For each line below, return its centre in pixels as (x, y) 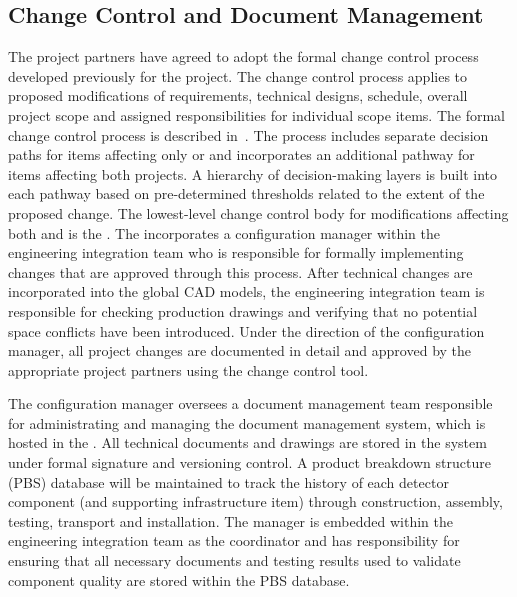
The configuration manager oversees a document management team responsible (250, 403)
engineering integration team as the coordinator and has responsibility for (234, 540)
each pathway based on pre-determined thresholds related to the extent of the (246, 193)
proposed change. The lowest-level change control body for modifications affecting (258, 212)
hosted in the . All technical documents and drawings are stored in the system (247, 442)
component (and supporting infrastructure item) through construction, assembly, (255, 501)
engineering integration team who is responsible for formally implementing (236, 252)
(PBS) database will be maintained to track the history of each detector (228, 481)
